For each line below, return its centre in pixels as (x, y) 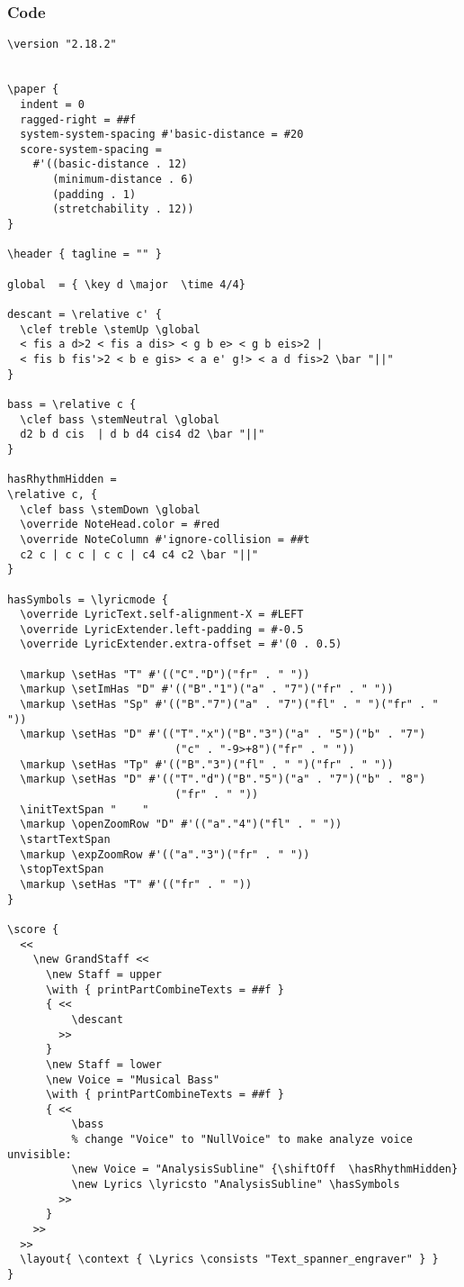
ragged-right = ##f (78, 119)
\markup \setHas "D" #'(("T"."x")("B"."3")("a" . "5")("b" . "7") (223, 734)
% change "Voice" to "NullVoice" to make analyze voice (242, 1140)
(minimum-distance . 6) (123, 180)
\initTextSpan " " (85, 809)
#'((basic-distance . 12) (110, 164)
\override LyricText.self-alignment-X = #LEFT (162, 615)
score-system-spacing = (91, 149)
